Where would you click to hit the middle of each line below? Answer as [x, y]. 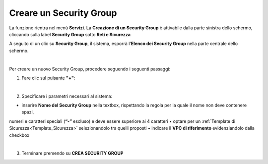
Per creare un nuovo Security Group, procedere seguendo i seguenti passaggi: [90, 69]
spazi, [28, 112]
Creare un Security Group [63, 13]
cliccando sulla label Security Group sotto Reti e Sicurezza [70, 34]
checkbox [19, 135]
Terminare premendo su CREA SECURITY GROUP [72, 153]
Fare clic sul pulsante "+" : [48, 78]
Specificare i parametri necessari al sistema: [67, 96]
